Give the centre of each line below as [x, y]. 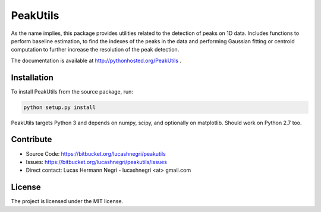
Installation [32, 77]
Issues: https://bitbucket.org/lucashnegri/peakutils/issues [97, 162]
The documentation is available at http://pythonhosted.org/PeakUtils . [96, 60]
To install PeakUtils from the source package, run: [72, 91]
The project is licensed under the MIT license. [67, 201]
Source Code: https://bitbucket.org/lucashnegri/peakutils [96, 153]
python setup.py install [60, 107]
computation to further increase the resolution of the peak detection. [95, 50]
